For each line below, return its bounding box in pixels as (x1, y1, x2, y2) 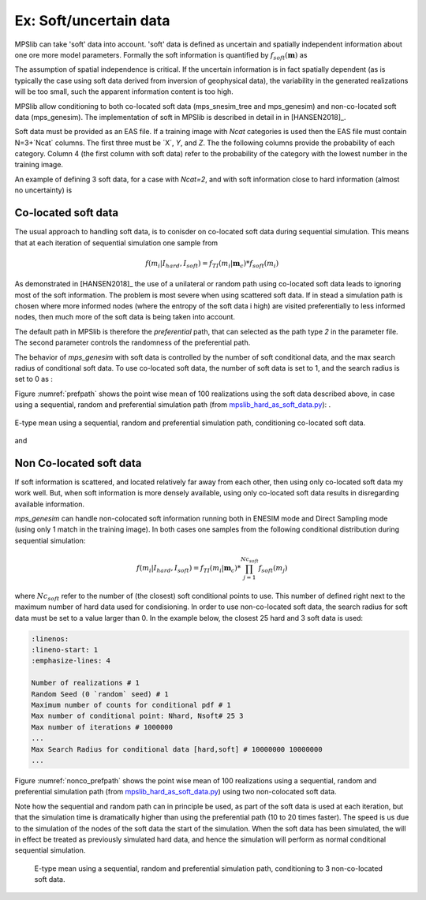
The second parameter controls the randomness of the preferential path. (14, 338, 251, 347)
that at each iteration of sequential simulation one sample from (14, 237, 219, 248)
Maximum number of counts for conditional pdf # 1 (31, 700, 232, 710)
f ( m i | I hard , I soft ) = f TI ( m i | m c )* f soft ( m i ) (145, 259, 279, 270)
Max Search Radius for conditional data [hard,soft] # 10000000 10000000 (31, 745, 323, 753)
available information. (14, 499, 85, 509)
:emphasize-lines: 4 (31, 656, 110, 666)
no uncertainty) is (14, 185, 73, 195)
